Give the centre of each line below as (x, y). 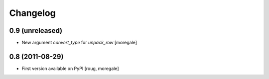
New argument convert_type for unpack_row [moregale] (79, 43)
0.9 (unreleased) (36, 31)
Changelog (32, 13)
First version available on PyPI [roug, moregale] (70, 68)
